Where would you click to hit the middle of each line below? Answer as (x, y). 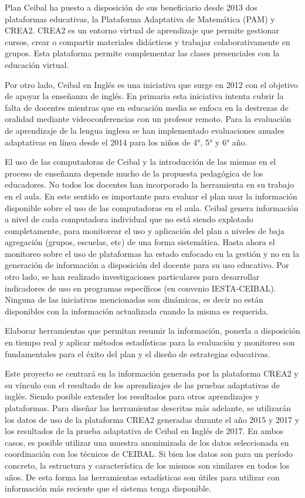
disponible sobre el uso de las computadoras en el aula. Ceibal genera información (152, 207)
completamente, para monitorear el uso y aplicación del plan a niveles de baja (145, 230)
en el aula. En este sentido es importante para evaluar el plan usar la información (151, 196)
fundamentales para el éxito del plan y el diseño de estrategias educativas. (138, 353)
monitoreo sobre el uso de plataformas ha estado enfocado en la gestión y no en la (152, 253)
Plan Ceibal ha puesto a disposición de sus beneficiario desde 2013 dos (131, 7)
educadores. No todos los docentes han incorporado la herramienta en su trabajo (149, 184)
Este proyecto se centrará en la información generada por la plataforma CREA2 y (152, 373)
